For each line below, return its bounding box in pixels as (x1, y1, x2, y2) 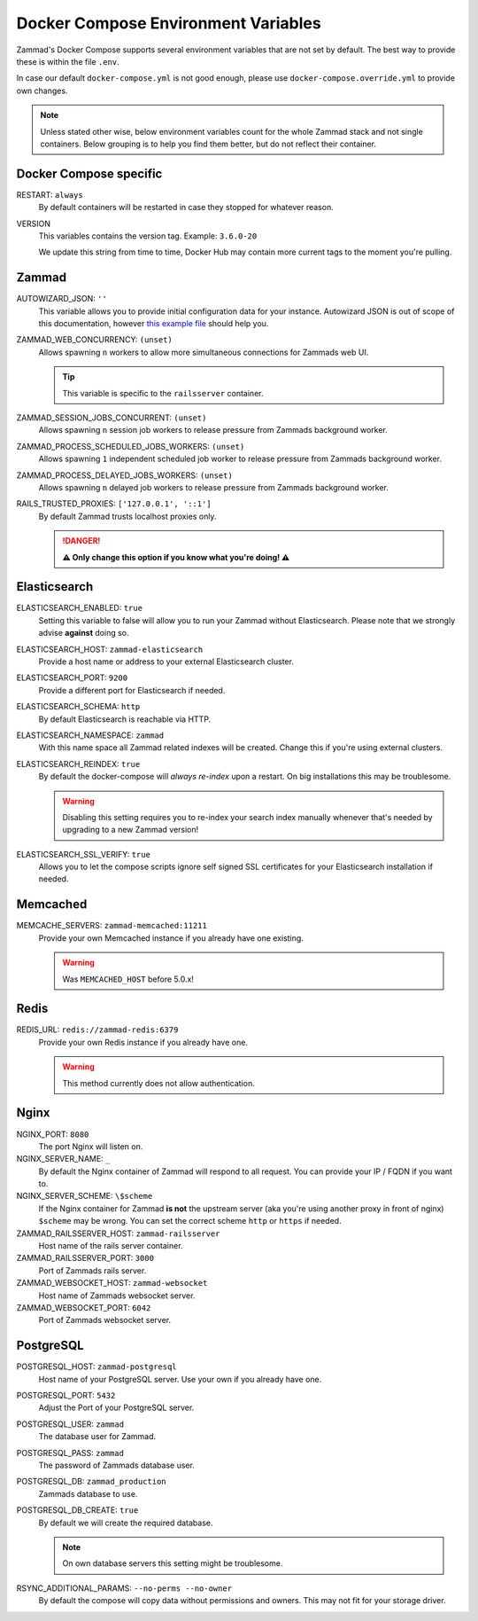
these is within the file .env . (16, 56, 119, 67)
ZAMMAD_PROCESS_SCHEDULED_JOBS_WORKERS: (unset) (16, 441, 245, 451)
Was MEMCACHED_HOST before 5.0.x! (62, 974, 195, 984)
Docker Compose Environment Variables (16, 13, 322, 33)
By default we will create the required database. (38, 1517, 213, 1528)
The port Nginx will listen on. (38, 1140, 143, 1152)
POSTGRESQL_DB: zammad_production (16, 1476, 167, 1487)
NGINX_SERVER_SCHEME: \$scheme (16, 1191, 153, 1202)
